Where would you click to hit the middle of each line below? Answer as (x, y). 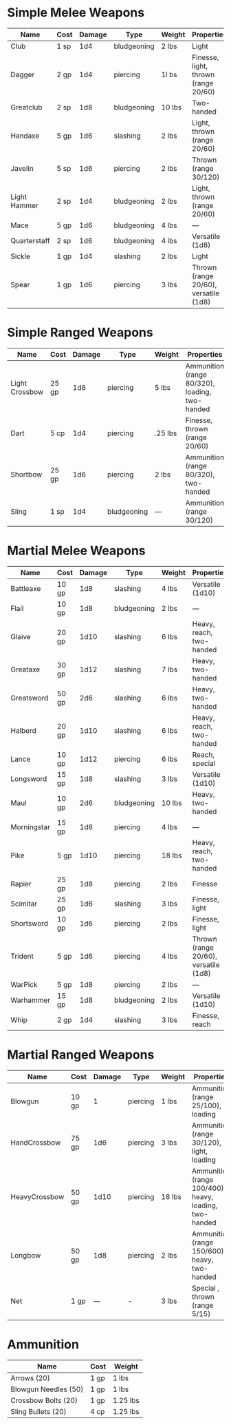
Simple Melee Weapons (76, 13)
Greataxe (25, 669)
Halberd (23, 730)
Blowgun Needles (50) (47, 1389)
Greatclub (26, 107)
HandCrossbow (36, 1143)
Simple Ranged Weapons (80, 333)
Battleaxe (26, 588)
